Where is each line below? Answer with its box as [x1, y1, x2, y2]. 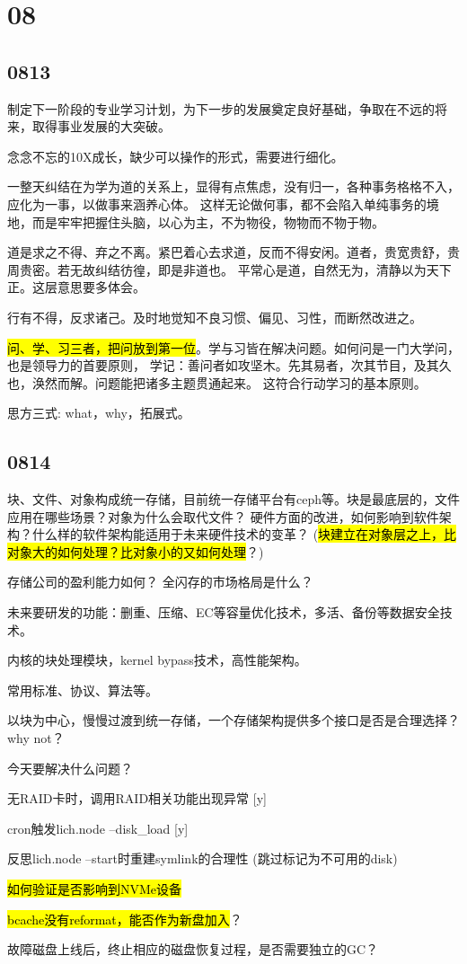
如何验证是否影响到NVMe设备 [7, 880, 182, 898]
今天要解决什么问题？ [7, 758, 133, 777]
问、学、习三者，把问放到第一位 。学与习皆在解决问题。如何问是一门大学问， [7, 338, 460, 357]
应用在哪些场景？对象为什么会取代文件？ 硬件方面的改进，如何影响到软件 [7, 507, 439, 526]
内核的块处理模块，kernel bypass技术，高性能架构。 [7, 650, 307, 669]
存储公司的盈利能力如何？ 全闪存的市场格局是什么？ [7, 572, 313, 591]
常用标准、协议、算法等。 [7, 680, 158, 699]
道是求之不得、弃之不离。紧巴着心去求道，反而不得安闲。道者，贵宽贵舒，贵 [7, 243, 460, 261]
